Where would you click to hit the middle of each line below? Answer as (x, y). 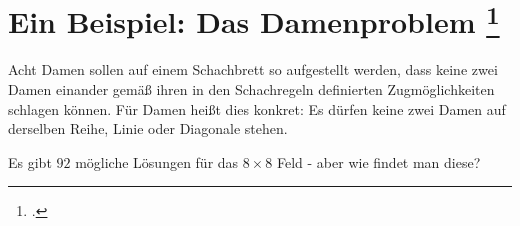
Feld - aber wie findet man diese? (379, 161)
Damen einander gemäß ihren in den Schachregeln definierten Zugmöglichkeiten (251, 89)
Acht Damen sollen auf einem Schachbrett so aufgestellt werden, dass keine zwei (253, 69)
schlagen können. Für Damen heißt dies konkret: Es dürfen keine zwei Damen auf (257, 108)
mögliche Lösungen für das (157, 161)
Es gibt (30, 161)
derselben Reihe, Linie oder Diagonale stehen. (148, 128)
